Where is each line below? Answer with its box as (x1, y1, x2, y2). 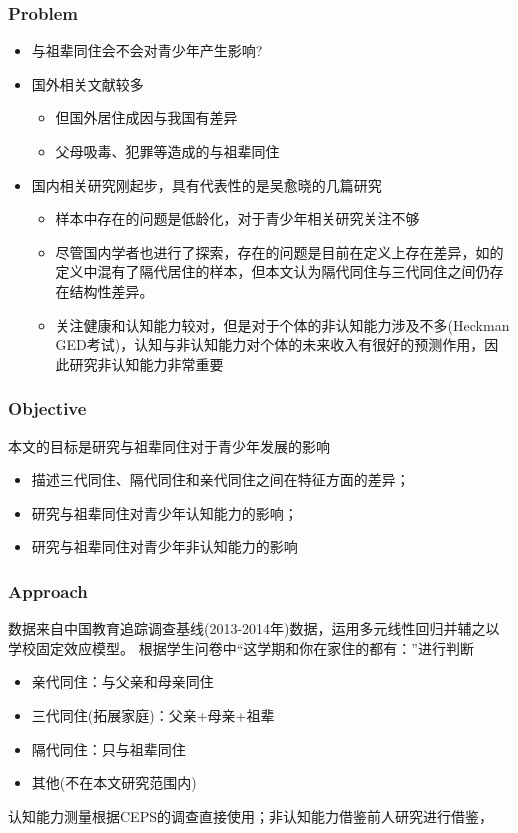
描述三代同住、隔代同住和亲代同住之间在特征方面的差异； (31, 469, 410, 490)
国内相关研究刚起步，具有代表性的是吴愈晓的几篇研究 (31, 174, 382, 195)
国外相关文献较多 (31, 73, 144, 94)
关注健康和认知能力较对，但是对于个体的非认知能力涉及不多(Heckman (55, 314, 510, 335)
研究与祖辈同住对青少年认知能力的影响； (31, 502, 298, 523)
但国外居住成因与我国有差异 (55, 107, 238, 128)
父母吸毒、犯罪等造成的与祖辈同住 (55, 141, 280, 161)
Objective (8, 396, 87, 421)
